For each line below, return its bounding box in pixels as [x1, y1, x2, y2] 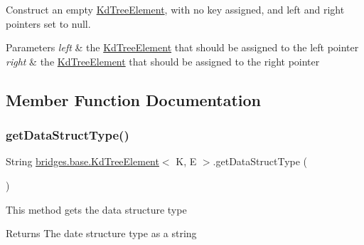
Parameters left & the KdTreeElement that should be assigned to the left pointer [6, 40, 359, 55]
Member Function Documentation [6, 88, 262, 110]
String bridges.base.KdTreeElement [6, 154, 159, 169]
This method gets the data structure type [6, 202, 187, 217]
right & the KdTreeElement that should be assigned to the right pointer [6, 53, 320, 68]
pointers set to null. [6, 16, 91, 31]
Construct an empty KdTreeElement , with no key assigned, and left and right [6, 2, 345, 16]
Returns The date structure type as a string [6, 226, 197, 241]
